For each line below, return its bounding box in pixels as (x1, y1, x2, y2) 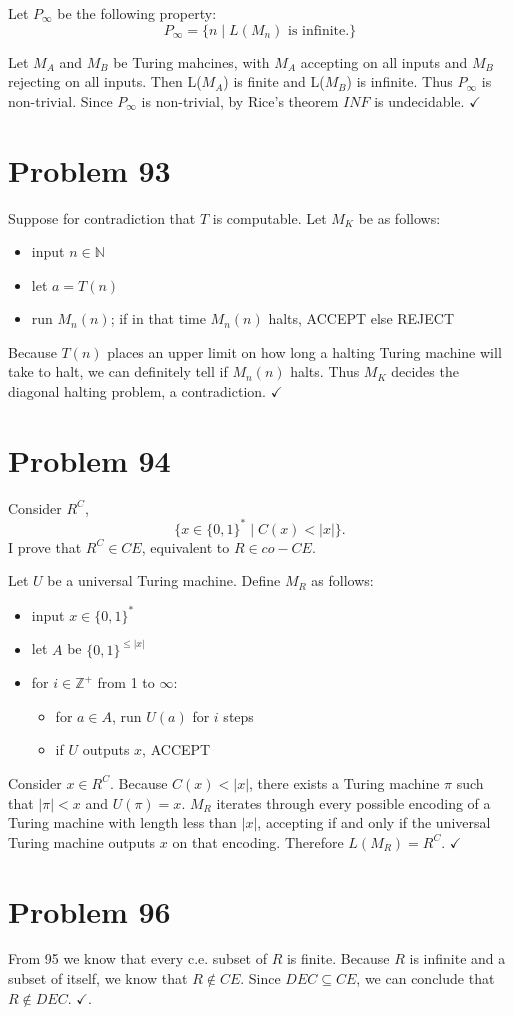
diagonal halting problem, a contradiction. (8, 381, 266, 402)
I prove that (8, 536, 82, 557)
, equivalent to (141, 536, 230, 557)
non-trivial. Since (8, 90, 113, 111)
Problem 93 (8, 149, 171, 190)
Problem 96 (8, 890, 171, 931)
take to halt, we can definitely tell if (8, 361, 228, 382)
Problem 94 (8, 439, 171, 480)
